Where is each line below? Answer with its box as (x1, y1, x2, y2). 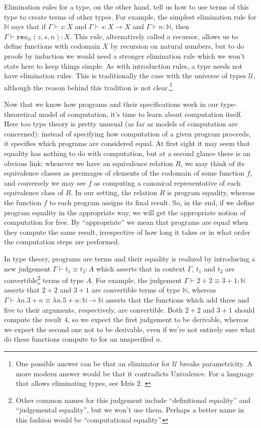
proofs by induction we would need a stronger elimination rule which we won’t (4, 50, 245, 61)
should (234, 304, 255, 315)
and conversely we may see (4, 177, 86, 188)
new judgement (4, 263, 51, 273)
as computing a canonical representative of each (94, 177, 241, 188)
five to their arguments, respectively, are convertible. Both (4, 304, 183, 315)
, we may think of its (180, 158, 245, 168)
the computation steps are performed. (4, 236, 120, 247)
